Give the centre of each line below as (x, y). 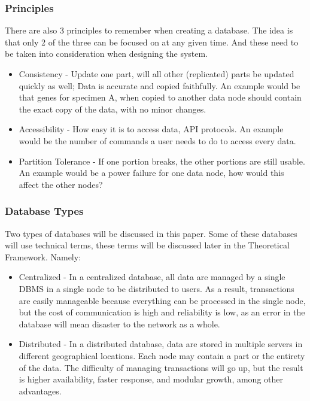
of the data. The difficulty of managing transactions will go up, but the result (161, 367)
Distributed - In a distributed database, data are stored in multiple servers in (161, 344)
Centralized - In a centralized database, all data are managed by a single (152, 277)
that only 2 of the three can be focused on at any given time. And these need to (152, 42)
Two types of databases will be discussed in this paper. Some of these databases (151, 233)
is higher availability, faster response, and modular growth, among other (151, 379)
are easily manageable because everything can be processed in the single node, (162, 300)
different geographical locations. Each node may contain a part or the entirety (162, 355)
